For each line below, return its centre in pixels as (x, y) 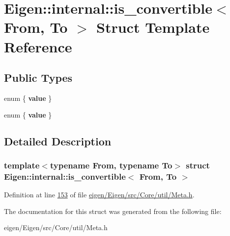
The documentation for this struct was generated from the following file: (113, 211)
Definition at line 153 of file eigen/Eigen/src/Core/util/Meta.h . (99, 195)
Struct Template (153, 27)
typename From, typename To (111, 165)
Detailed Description (58, 141)
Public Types (38, 78)
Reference (38, 46)
